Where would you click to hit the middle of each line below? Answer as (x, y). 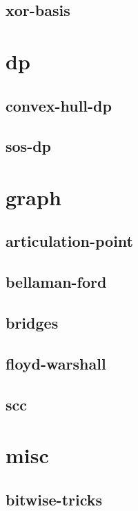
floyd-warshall (56, 363)
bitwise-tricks (54, 499)
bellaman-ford (56, 282)
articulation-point (69, 241)
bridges (32, 323)
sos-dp (29, 146)
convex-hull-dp (59, 105)
